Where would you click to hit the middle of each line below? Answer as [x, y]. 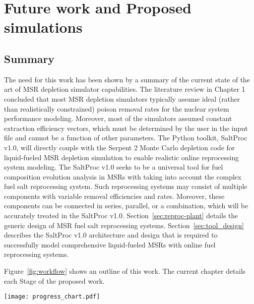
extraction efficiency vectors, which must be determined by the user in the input [126, 128]
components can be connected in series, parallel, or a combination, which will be [126, 206]
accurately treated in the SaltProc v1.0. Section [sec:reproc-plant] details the [121, 215]
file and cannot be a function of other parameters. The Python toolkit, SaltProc [126, 138]
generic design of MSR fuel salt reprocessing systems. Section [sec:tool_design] [124, 225]
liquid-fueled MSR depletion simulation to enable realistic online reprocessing [122, 157]
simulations [43, 27]
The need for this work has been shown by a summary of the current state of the [127, 79]
